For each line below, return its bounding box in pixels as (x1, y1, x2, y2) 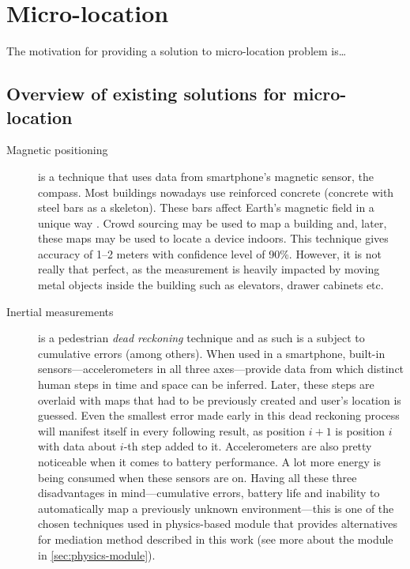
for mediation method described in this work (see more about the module (38, 530, 393, 547)
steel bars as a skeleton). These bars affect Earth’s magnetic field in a (38, 199, 374, 216)
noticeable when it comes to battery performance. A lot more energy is (38, 454, 381, 469)
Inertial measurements (6, 303, 114, 319)
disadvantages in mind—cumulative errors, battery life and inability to (38, 484, 380, 501)
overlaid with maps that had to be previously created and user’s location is (38, 391, 401, 408)
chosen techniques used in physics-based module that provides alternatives (38, 515, 397, 532)
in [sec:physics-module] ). (38, 546, 156, 563)
